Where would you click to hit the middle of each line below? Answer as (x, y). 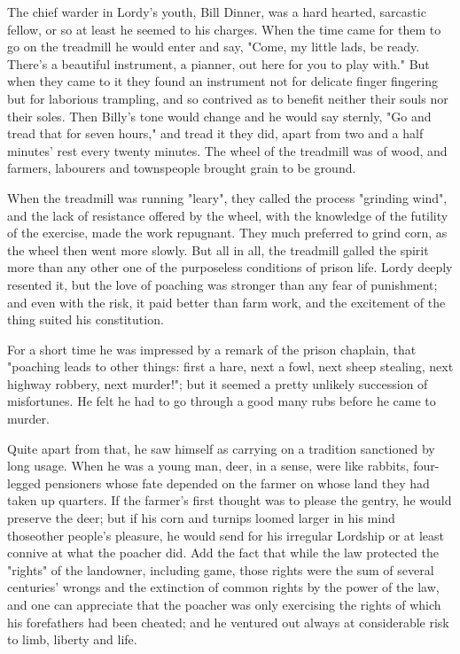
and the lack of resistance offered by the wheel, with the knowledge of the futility (228, 215)
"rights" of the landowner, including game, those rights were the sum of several (221, 569)
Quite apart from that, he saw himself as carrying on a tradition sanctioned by (221, 448)
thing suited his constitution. (86, 319)
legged (24, 483)
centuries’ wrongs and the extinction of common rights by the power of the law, (223, 587)
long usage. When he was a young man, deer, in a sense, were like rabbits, (208, 466)
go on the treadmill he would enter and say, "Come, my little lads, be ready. (214, 47)
